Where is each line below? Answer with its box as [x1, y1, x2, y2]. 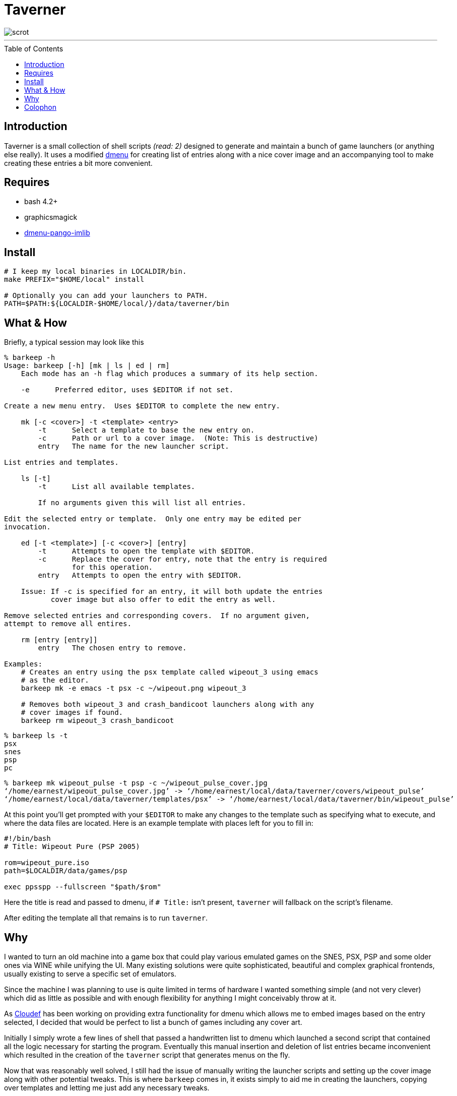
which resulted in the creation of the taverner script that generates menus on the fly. [4, 1050, 290, 1059]
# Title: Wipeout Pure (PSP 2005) [4, 842, 140, 851]
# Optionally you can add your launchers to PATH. [4, 291, 208, 300]
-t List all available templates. [38, 482, 195, 491]
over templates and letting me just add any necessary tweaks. [4, 1083, 210, 1092]
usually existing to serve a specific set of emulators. [4, 969, 176, 978]
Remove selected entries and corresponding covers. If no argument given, [4, 612, 310, 620]
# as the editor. [21, 676, 89, 685]
